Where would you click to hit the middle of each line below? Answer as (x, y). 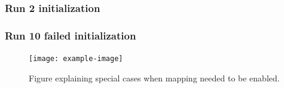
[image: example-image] (76, 59)
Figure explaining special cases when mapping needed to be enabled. (154, 78)
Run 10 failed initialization (71, 35)
